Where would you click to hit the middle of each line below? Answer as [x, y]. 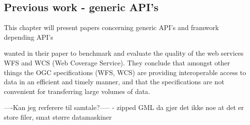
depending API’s [29, 37]
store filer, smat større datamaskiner [58, 117]
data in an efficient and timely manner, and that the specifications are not [114, 82]
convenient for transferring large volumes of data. [77, 91]
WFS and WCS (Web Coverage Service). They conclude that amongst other [117, 62]
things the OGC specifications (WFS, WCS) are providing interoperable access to [125, 72]
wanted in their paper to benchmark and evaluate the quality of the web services [124, 53]
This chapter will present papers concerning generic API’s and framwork [111, 27]
